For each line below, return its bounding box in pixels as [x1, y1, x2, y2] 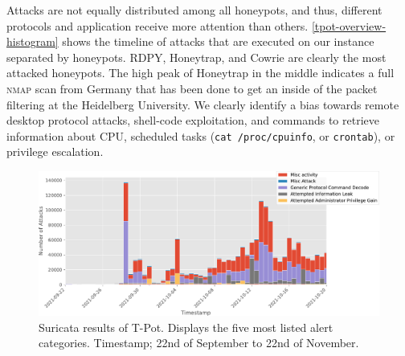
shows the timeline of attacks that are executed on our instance [62, 33, 374, 50]
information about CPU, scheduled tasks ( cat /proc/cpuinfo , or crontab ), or [6, 127, 395, 144]
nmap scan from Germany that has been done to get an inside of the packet [6, 80, 378, 96]
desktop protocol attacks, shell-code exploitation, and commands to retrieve [6, 112, 379, 129]
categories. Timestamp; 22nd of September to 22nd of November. [39, 334, 359, 351]
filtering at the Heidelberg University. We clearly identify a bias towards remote [6, 96, 399, 113]
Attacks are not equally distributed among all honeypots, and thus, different [6, 2, 382, 18]
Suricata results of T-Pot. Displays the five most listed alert [39, 318, 333, 335]
